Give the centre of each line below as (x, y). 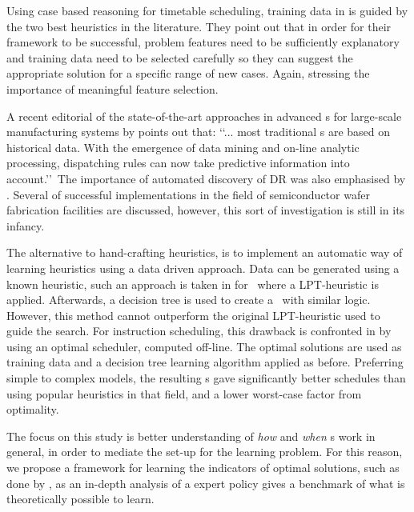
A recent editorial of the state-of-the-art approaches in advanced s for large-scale (204, 116)
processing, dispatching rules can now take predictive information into (178, 163)
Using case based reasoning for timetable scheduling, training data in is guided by (207, 10)
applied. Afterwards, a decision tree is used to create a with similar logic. (189, 300)
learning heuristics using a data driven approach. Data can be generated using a (203, 268)
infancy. (26, 225)
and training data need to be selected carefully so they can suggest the (180, 57)
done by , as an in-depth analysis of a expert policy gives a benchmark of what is (206, 483)
